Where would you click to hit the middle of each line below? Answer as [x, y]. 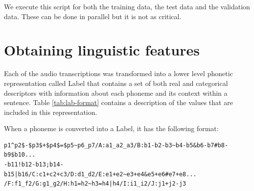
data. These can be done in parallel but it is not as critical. [93, 16]
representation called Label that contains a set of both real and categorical [116, 83]
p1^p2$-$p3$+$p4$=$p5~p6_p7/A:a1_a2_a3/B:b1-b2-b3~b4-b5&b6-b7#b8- [116, 145]
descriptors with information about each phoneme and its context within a [116, 93]
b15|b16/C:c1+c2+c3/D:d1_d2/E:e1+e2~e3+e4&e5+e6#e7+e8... [100, 174]
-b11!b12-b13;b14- [34, 165]
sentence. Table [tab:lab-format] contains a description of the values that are [118, 102]
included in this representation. [51, 112]
